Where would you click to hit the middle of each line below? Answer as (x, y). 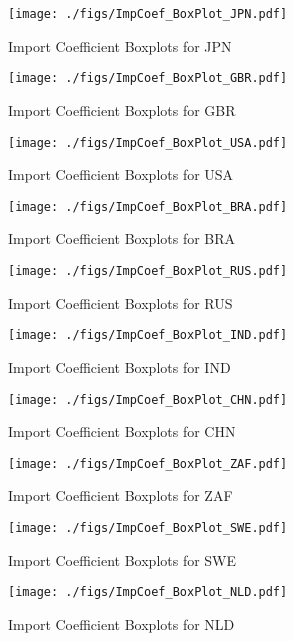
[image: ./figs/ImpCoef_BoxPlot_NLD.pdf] (148, 592)
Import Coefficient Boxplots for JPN (120, 45)
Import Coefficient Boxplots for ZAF (120, 495)
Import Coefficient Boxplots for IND (119, 366)
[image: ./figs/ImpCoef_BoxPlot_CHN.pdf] (148, 399)
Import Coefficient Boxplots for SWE (122, 559)
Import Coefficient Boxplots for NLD (121, 623)
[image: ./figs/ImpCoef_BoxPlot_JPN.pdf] (148, 14)
